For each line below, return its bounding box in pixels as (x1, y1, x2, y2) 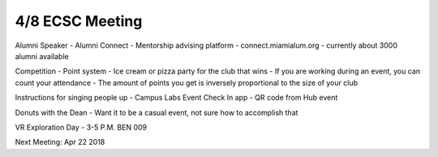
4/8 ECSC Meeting (15, 12, 143, 30)
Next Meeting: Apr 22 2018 (15, 138, 105, 147)
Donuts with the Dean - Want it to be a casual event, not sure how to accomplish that (15, 108, 298, 117)
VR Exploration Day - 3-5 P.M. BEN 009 (15, 122, 148, 132)
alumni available (15, 51, 69, 61)
